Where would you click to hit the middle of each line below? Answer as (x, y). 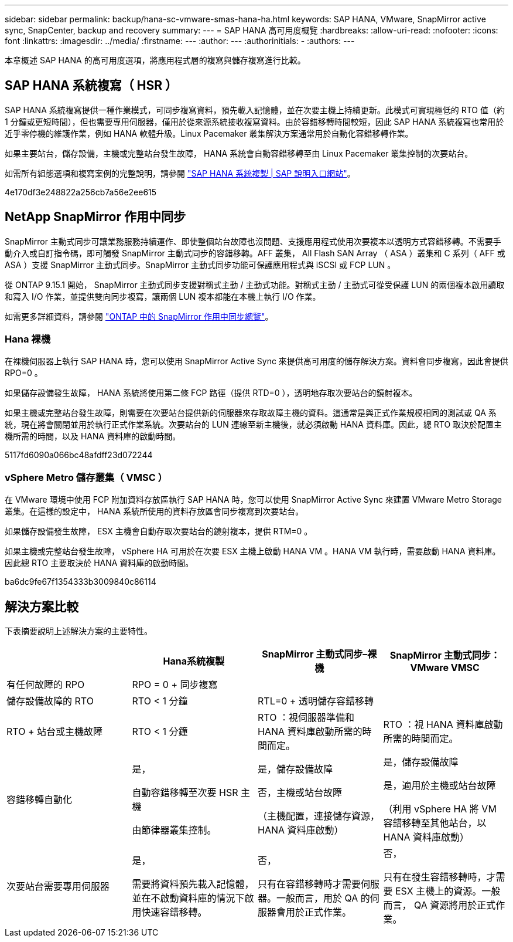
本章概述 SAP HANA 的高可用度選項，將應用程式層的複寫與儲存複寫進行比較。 (155, 60)
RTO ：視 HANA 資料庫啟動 (443, 725)
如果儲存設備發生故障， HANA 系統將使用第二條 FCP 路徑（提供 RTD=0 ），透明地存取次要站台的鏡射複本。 (211, 393)
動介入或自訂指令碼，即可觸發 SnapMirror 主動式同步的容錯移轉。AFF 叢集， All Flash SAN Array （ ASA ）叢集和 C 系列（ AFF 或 (255, 253)
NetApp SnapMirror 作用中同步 (95, 217)
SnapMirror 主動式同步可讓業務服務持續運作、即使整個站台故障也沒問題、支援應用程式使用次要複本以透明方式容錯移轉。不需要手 (253, 241)
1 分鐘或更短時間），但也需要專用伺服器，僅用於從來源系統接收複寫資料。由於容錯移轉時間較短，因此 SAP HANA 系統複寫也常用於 (254, 121)
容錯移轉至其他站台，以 (435, 823)
